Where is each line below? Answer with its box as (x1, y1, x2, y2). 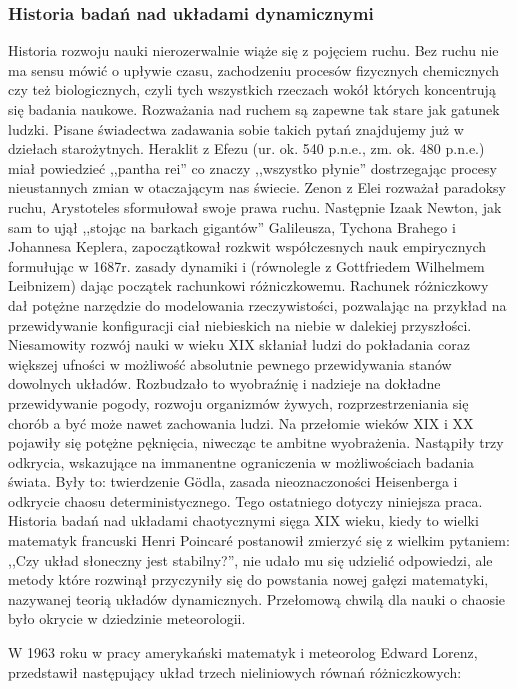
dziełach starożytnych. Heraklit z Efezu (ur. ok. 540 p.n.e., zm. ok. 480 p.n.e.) (8, 138, 485, 159)
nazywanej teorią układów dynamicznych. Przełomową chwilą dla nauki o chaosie (8, 588, 506, 609)
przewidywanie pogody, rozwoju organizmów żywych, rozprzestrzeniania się (8, 392, 469, 413)
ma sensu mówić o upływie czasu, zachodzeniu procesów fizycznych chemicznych (8, 59, 500, 80)
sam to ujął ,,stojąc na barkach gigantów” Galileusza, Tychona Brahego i (8, 216, 456, 237)
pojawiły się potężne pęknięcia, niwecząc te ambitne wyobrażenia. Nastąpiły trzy (8, 432, 504, 453)
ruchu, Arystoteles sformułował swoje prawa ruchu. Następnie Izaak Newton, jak (8, 196, 502, 217)
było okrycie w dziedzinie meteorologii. (8, 608, 246, 629)
